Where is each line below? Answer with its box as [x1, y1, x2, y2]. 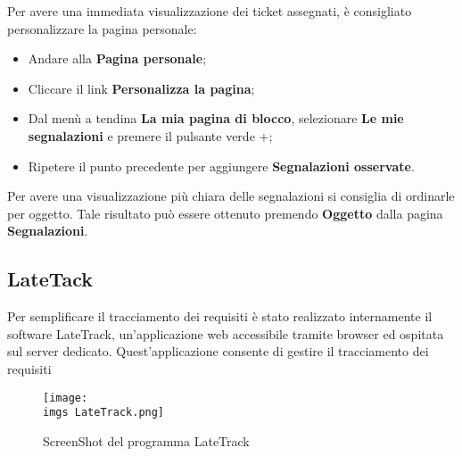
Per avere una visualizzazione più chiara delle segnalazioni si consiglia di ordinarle [7, 187, 455, 205]
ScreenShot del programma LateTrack [43, 431, 250, 450]
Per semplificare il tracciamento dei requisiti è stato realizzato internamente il [7, 307, 433, 326]
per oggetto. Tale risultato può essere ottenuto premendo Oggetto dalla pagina [7, 203, 443, 222]
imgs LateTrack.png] [43, 406, 165, 419]
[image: [43, 391, 88, 404]
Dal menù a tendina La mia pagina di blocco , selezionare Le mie [28, 109, 404, 128]
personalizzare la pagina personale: [7, 19, 197, 37]
